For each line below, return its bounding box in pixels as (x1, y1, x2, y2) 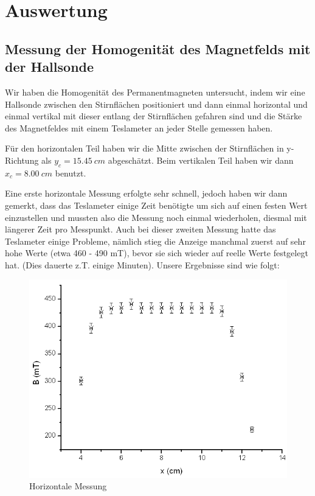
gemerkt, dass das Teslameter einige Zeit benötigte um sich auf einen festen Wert (5, 198, 308, 211)
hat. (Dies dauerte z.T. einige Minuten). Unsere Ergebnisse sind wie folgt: (5, 258, 280, 271)
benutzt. (55, 166, 86, 179)
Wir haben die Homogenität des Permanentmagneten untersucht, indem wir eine (5, 85, 305, 98)
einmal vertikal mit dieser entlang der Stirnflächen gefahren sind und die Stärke (5, 110, 302, 122)
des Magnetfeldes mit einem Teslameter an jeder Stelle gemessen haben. (5, 121, 273, 134)
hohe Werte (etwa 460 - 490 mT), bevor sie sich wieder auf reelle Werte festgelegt (5, 246, 308, 259)
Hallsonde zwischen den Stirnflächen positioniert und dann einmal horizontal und (5, 97, 308, 110)
